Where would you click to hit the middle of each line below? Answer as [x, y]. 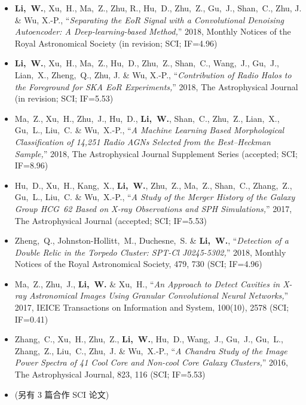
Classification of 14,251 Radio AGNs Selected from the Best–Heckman [143, 141]
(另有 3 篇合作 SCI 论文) [62, 394]
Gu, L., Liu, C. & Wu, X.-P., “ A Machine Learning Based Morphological [149, 130]
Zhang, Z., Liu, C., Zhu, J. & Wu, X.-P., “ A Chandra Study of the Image [151, 350]
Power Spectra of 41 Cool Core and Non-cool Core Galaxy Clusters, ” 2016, [151, 362]
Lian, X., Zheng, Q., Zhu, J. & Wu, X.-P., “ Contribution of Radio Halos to [153, 74]
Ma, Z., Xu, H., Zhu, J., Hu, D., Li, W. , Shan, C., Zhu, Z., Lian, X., [147, 118]
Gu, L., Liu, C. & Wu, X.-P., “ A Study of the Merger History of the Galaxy [155, 197]
